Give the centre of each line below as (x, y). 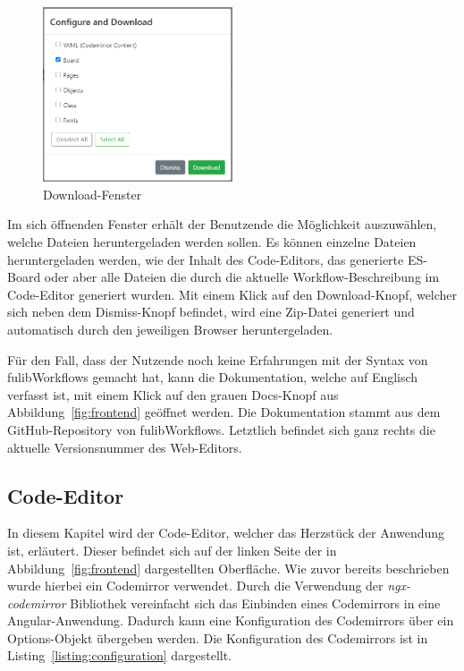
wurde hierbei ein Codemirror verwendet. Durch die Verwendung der (195, 586)
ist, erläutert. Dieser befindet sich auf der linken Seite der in (172, 550)
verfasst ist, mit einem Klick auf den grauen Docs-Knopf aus (173, 394)
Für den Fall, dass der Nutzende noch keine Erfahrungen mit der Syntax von (218, 359)
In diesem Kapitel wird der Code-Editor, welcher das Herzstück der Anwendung (226, 533)
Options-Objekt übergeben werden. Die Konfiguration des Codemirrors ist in (218, 637)
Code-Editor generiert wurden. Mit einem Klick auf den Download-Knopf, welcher (232, 294)
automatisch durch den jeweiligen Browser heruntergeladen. (170, 329)
